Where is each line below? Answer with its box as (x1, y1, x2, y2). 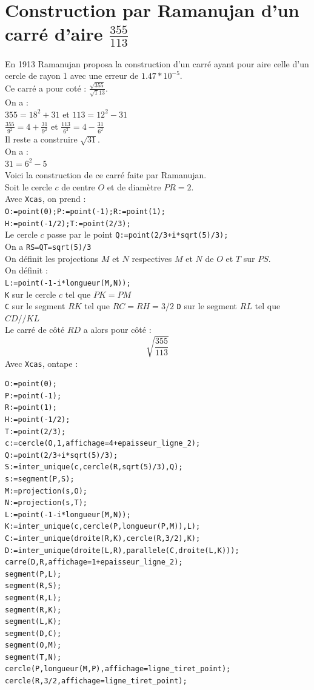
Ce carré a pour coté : (5, 81, 87, 94)
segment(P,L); (5, 569, 62, 578)
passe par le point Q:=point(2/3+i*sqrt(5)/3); (47, 228, 229, 241)
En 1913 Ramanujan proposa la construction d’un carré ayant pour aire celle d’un (5, 57, 309, 70)
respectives (132, 252, 172, 264)
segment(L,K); (5, 617, 62, 626)
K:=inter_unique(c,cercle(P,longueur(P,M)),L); (5, 522, 201, 531)
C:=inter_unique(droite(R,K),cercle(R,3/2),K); (5, 534, 201, 543)
